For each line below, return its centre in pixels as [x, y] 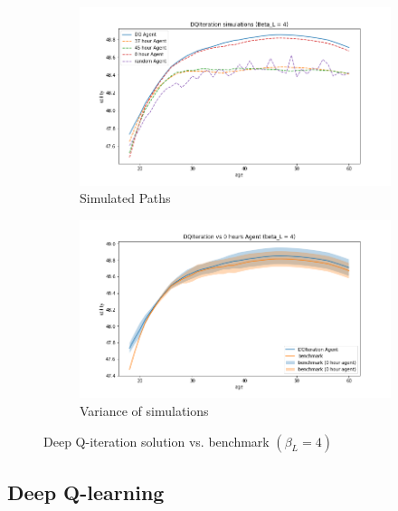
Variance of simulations [144, 411]
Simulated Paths [125, 198]
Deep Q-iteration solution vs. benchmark [156, 441]
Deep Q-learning [86, 492]
